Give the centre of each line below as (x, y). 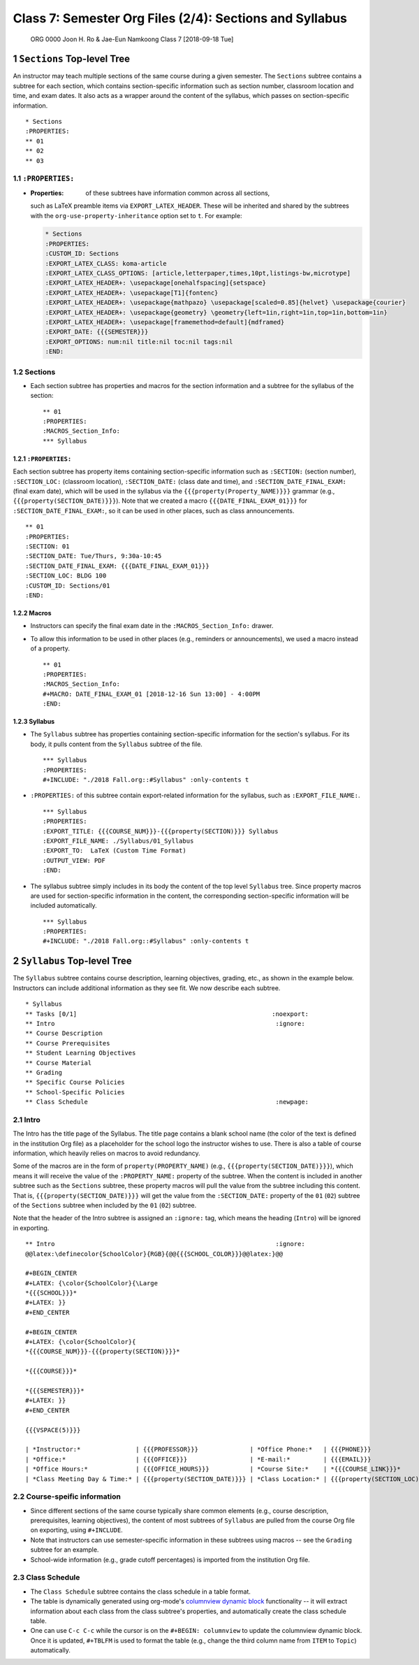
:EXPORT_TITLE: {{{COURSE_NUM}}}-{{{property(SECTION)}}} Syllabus (161, 831)
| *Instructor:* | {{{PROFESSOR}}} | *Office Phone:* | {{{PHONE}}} (198, 1450)
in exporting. (31, 1228)
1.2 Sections (34, 372)
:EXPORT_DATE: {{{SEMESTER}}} (97, 332)
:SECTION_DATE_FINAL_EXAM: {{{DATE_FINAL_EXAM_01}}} (117, 566)
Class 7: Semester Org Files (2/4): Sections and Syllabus (180, 18)
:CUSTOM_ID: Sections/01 (68, 585)
